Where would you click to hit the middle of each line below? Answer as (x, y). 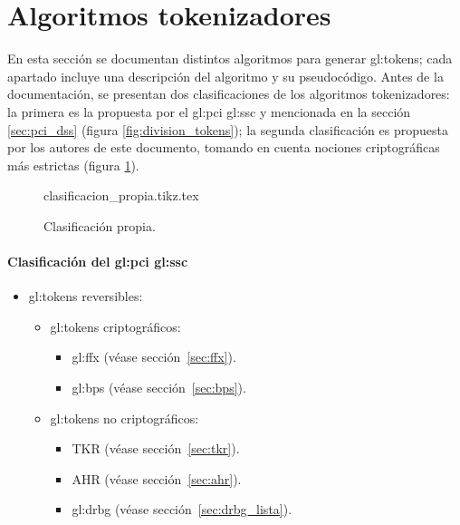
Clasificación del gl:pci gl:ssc (98, 262)
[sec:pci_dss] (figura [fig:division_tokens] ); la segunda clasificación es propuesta (228, 129)
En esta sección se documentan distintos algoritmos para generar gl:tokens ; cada (230, 58)
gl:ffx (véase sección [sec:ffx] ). (154, 357)
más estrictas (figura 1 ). (73, 165)
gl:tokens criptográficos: (115, 326)
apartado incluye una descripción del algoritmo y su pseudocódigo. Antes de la (225, 76)
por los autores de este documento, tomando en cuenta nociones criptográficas (224, 147)
